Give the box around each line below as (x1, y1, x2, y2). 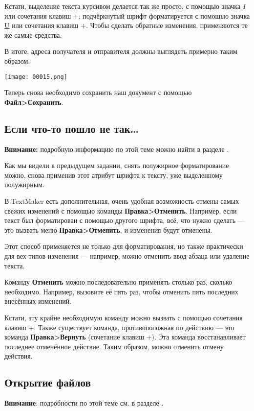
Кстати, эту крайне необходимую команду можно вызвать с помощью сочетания (4, 312, 243, 322)
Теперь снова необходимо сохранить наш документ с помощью (4, 87, 192, 97)
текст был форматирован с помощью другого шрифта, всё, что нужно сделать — (4, 215, 245, 225)
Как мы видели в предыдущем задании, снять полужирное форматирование (4, 160, 229, 170)
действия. (4, 351, 33, 361)
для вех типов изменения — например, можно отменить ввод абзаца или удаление (4, 250, 250, 261)
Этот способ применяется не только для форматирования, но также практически (4, 241, 243, 251)
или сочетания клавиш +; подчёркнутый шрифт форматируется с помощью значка (4, 10, 250, 21)
